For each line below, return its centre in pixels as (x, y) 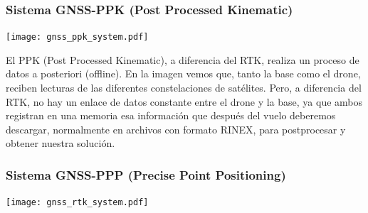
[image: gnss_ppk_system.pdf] (77, 37)
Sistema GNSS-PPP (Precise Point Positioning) (146, 174)
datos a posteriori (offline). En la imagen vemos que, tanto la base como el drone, (183, 73)
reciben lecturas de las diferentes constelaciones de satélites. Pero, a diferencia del (184, 88)
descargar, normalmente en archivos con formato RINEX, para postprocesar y (176, 129)
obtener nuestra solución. (61, 143)
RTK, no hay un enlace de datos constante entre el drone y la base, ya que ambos (184, 101)
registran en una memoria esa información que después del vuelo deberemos (171, 115)
